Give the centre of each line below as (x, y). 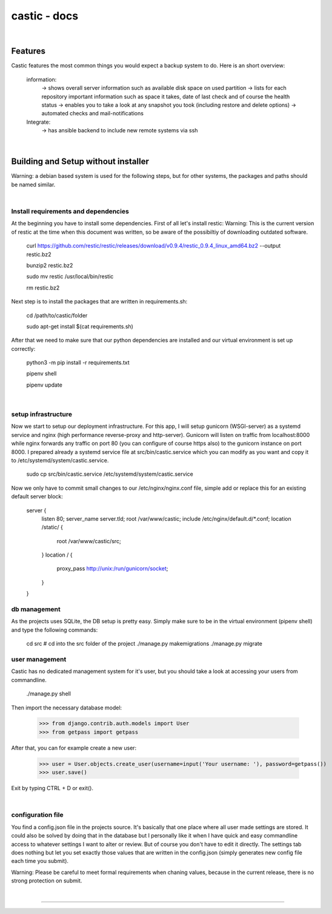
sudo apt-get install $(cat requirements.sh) (80, 326)
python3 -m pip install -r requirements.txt (78, 363)
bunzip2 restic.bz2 (50, 265)
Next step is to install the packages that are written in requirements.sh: (99, 302)
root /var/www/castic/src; (89, 541)
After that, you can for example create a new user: (74, 748)
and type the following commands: (55, 630)
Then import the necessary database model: (67, 708)
